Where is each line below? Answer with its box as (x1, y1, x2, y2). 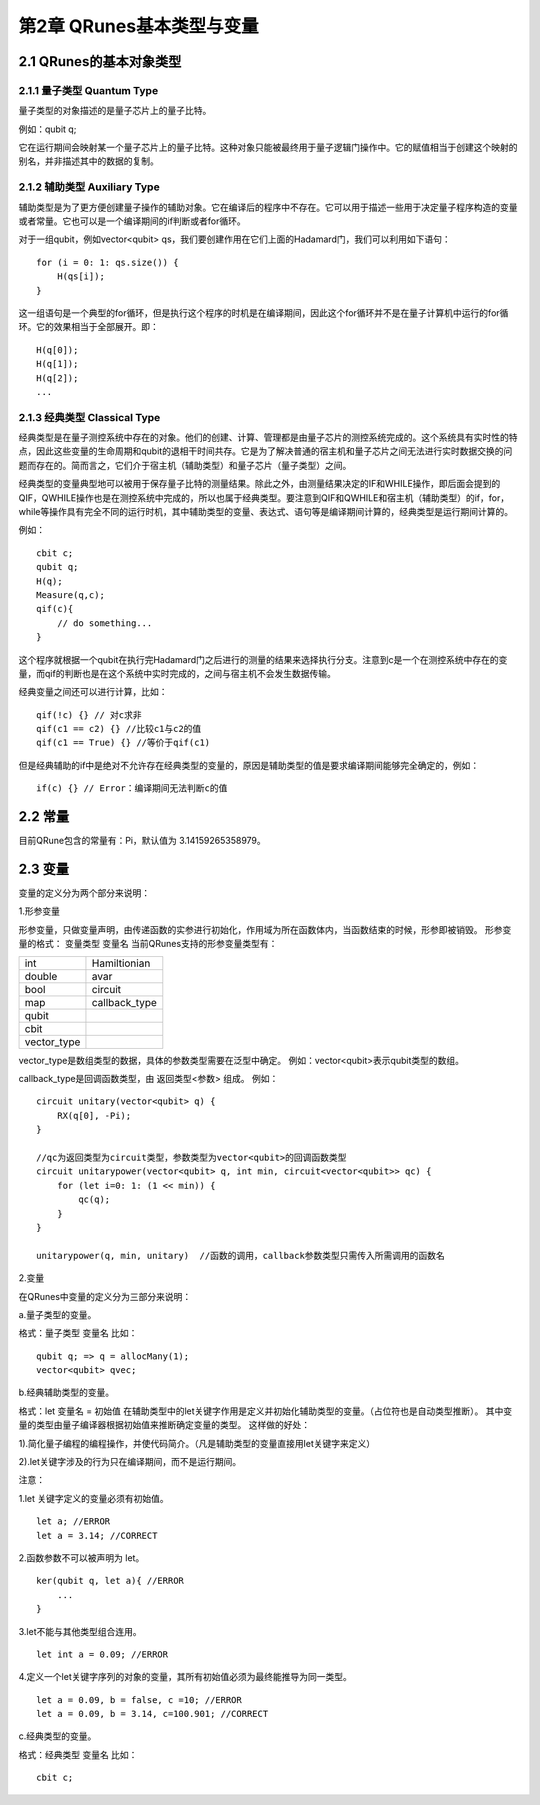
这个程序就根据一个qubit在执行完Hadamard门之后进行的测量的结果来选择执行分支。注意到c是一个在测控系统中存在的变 (18, 653, 508, 665)
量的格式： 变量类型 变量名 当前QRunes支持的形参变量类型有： (18, 938, 278, 950)
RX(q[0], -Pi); (56, 1110, 132, 1121)
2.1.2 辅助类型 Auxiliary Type (18, 180, 160, 194)
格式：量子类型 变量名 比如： (18, 1327, 138, 1339)
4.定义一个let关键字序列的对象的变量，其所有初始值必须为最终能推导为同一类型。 (18, 1671, 352, 1683)
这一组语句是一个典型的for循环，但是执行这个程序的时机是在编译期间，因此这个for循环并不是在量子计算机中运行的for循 (18, 306, 509, 319)
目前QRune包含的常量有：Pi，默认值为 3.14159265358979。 (18, 835, 267, 847)
